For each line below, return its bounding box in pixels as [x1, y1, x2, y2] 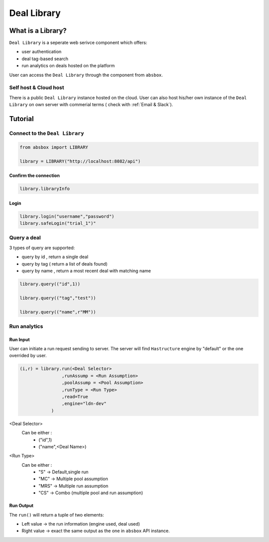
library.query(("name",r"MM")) [19, 309, 97, 315]
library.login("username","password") [19, 213, 115, 219]
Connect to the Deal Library [9, 130, 84, 136]
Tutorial [9, 115, 34, 123]
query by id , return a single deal [21, 254, 89, 260]
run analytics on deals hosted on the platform [21, 63, 115, 69]
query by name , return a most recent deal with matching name [21, 268, 151, 273]
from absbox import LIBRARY [19, 144, 88, 150]
